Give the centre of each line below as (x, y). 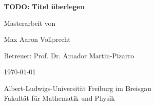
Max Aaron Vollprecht (37, 39)
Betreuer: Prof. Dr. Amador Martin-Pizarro (69, 55)
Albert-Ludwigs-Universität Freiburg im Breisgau (78, 88)
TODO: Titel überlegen (44, 6)
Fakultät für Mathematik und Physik (59, 97)
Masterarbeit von (30, 23)
